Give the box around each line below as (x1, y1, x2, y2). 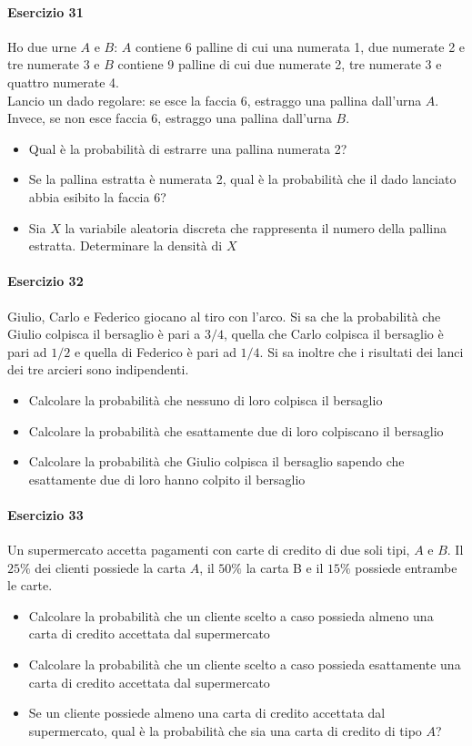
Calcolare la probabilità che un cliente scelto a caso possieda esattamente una (28, 655, 461, 674)
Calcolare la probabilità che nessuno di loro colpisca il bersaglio (28, 390, 383, 409)
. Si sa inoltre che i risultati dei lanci (259, 342, 464, 361)
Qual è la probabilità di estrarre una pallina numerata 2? (28, 138, 347, 158)
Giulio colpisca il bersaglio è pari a (7, 324, 201, 343)
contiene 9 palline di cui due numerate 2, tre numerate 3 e (117, 55, 442, 74)
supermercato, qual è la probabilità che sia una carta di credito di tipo (28, 720, 422, 740)
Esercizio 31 (7, 2, 84, 21)
